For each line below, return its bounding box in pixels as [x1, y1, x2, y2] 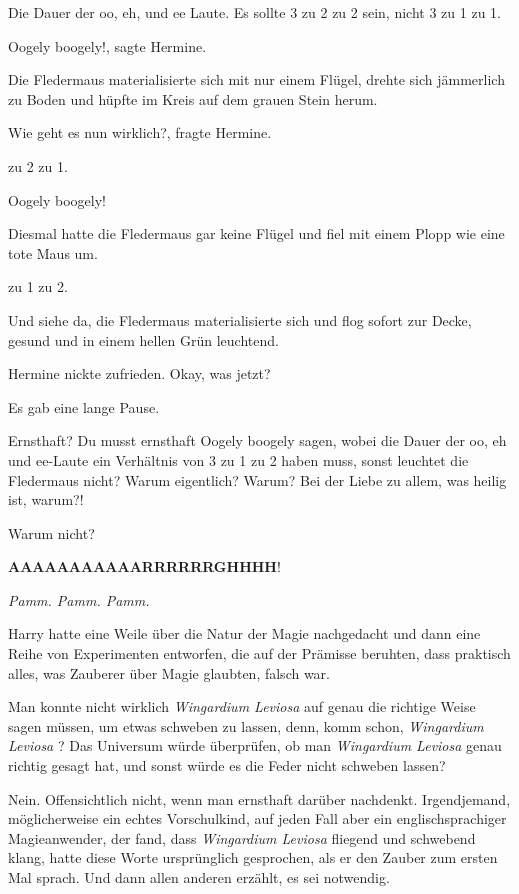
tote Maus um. [8, 242, 98, 263]
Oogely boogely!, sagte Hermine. [8, 35, 207, 56]
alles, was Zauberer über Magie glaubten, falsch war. [8, 662, 330, 683]
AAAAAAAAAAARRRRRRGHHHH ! [8, 556, 281, 577]
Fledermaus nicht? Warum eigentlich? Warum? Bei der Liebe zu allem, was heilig [8, 469, 507, 490]
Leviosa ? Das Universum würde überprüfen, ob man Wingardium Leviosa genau [8, 735, 502, 756]
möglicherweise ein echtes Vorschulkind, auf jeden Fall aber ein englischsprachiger [8, 808, 507, 829]
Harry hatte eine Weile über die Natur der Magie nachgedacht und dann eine [8, 623, 481, 644]
